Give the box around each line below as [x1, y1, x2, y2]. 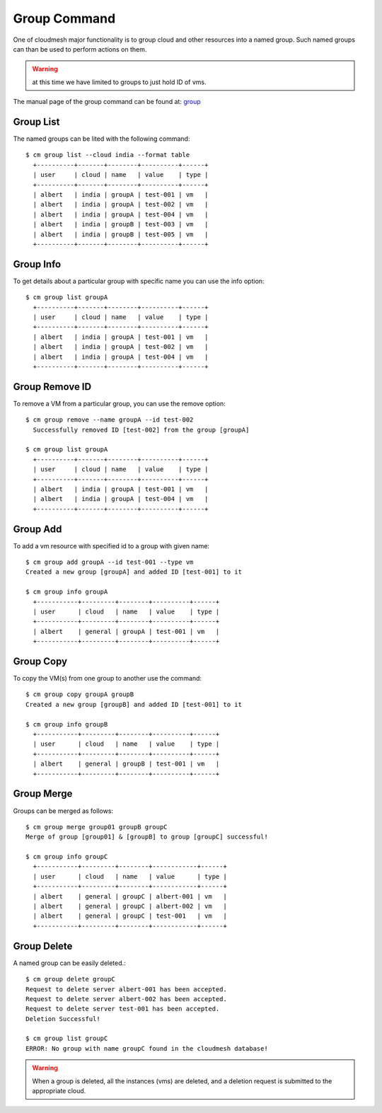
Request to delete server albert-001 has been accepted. [25, 985, 228, 993]
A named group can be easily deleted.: [13, 959, 127, 967]
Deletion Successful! [25, 1015, 100, 1022]
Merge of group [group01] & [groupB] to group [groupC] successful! [25, 833, 268, 841]
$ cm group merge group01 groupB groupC [25, 823, 168, 831]
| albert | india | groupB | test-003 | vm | [33, 220, 209, 229]
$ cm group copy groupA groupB [25, 691, 134, 698]
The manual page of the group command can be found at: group [13, 98, 201, 106]
